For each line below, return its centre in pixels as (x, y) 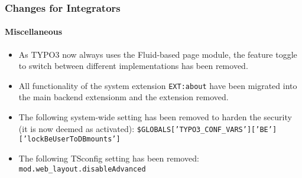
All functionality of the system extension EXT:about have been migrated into (158, 85)
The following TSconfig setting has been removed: (109, 158)
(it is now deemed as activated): (77, 128)
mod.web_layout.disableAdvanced (82, 169)
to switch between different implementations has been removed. (133, 66)
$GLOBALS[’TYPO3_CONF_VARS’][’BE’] (207, 129)
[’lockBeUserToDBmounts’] (69, 139)
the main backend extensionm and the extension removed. (124, 97)
